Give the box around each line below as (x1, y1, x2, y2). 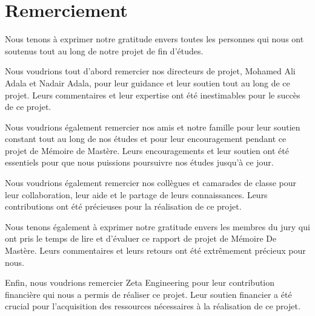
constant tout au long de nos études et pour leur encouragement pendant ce (5, 132, 287, 145)
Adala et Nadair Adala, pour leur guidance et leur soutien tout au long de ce (5, 76, 290, 89)
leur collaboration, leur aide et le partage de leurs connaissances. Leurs (5, 188, 268, 201)
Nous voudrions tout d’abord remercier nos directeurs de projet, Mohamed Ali (5, 65, 296, 77)
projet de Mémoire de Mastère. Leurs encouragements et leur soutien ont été (5, 144, 289, 156)
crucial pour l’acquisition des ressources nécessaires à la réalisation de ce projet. (5, 300, 300, 312)
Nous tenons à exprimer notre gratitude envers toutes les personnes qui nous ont (5, 33, 304, 45)
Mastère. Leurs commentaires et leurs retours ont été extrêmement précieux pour (5, 244, 306, 257)
